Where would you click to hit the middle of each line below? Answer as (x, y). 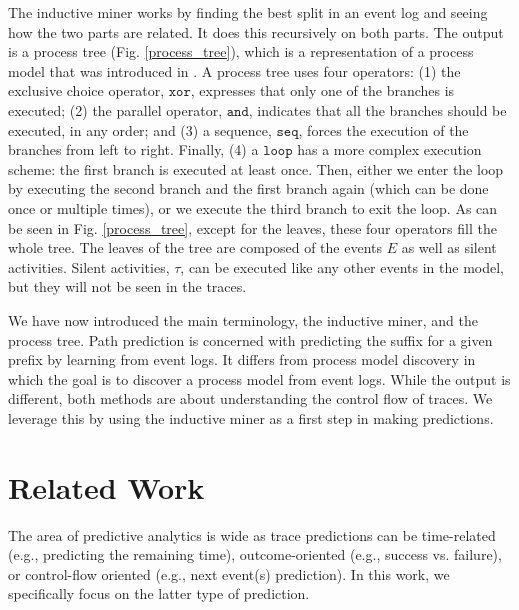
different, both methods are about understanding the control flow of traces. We (250, 398)
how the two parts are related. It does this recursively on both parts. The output (256, 31)
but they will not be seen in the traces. (127, 286)
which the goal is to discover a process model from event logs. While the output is (259, 378)
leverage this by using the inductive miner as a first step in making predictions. (251, 417)
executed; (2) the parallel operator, (115, 109)
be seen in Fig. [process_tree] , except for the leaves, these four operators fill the (252, 227)
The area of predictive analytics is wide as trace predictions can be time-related (252, 534)
